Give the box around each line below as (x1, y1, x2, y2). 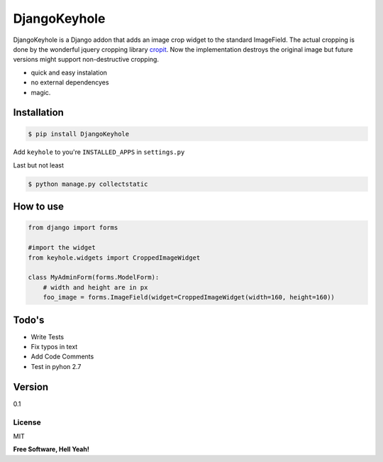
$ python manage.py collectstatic (28, 180, 148, 188)
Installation (13, 106, 64, 119)
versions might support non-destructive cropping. (13, 55, 160, 64)
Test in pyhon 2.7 (30, 362, 82, 370)
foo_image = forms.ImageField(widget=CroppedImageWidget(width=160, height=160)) (43, 293, 335, 302)
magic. (30, 88, 51, 97)
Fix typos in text (30, 343, 78, 351)
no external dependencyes (30, 78, 109, 87)
